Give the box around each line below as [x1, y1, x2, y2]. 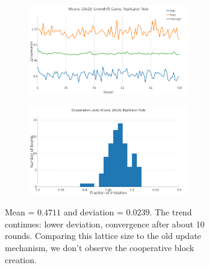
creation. [5, 253, 37, 266]
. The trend [149, 206, 192, 218]
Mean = [5, 206, 35, 218]
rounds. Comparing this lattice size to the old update [5, 229, 201, 242]
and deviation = [63, 206, 123, 218]
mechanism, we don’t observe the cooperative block [5, 241, 195, 253]
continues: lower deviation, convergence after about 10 [5, 217, 205, 230]
